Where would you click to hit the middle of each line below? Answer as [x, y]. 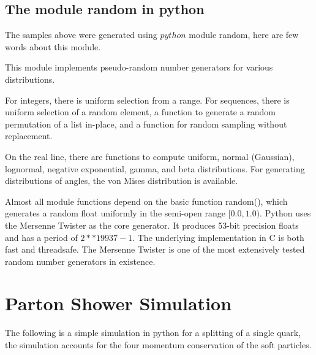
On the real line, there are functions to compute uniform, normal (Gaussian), [150, 156]
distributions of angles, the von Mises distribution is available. [122, 181]
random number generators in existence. [80, 261]
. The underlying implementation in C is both [218, 237]
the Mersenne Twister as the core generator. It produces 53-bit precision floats [152, 225]
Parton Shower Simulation [118, 303]
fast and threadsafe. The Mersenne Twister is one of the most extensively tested [155, 249]
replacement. [29, 136]
